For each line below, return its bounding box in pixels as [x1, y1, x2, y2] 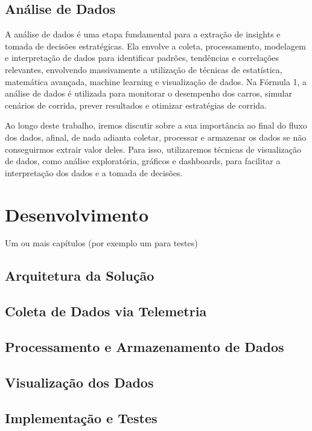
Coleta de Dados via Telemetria [5, 302, 207, 321]
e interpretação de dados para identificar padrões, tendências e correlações [5, 51, 279, 64]
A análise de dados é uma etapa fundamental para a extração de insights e [5, 28, 281, 40]
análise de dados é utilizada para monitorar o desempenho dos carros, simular [5, 87, 292, 100]
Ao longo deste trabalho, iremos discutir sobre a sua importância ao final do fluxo [5, 119, 307, 132]
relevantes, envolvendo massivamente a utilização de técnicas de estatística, [5, 63, 282, 75]
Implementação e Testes [5, 408, 158, 427]
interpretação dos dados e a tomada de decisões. [5, 166, 183, 179]
